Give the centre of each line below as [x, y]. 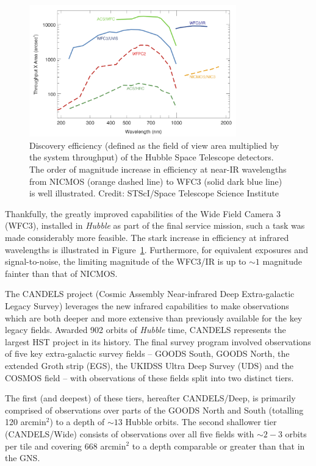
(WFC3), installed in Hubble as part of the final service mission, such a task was [155, 225]
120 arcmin [26, 422]
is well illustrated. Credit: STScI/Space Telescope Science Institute [154, 193]
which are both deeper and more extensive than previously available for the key [154, 317]
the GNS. [23, 458]
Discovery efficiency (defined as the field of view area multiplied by [154, 145]
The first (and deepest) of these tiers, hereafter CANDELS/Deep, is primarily [150, 398]
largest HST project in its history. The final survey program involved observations [158, 341]
